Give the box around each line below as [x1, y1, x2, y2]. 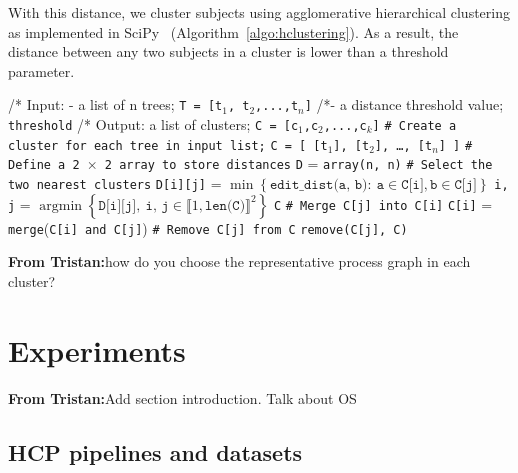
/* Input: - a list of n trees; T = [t [8, 94, 223, 115]
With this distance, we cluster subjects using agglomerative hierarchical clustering [8, 2, 510, 22]
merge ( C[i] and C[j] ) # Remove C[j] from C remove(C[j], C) [8, 217, 408, 238]
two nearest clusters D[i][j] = [8, 173, 222, 193]
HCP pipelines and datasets [8, 436, 303, 467]
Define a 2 [8, 158, 80, 173]
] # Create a [372, 119, 457, 134]
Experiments [8, 329, 186, 370]
